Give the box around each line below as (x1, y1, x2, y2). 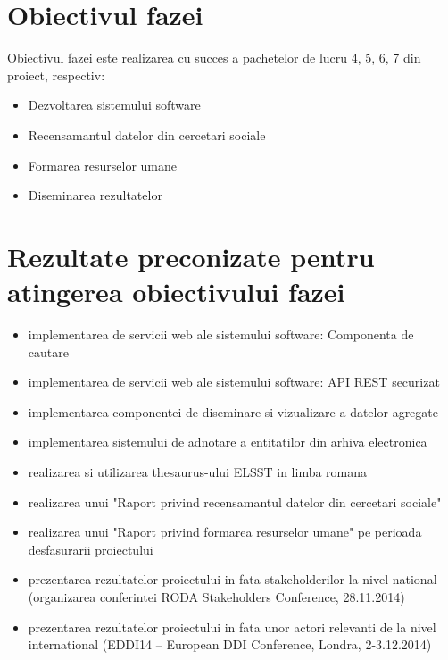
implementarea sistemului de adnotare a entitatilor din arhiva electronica (28, 432, 427, 451)
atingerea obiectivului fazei (7, 273, 345, 310)
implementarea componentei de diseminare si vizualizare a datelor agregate (28, 402, 438, 421)
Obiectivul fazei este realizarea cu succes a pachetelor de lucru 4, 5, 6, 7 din (7, 48, 421, 67)
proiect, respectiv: (7, 65, 105, 84)
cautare (28, 342, 69, 361)
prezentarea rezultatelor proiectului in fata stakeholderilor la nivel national (28, 570, 437, 589)
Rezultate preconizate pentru (7, 238, 375, 274)
